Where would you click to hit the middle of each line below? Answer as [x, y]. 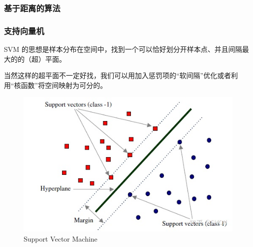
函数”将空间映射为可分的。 [64, 85]
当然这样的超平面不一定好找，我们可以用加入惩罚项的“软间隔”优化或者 [118, 75]
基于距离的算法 [32, 8]
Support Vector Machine [61, 238]
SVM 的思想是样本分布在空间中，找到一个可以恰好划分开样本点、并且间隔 [123, 49]
